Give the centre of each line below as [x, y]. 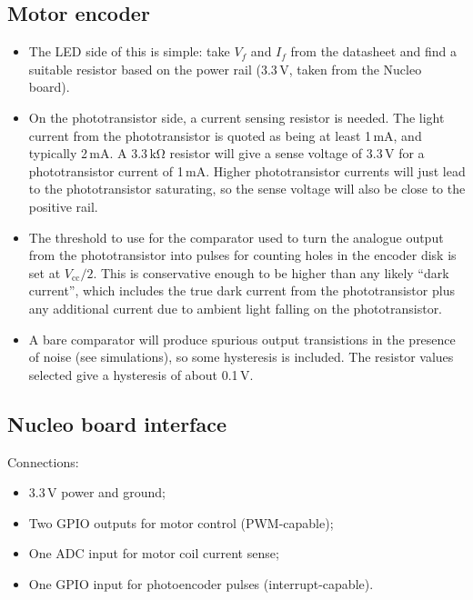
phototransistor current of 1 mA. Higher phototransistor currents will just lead [247, 170]
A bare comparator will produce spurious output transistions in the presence [242, 339]
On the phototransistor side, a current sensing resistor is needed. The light [236, 117]
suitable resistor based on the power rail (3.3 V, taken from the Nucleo [225, 69]
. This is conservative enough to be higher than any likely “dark [271, 272]
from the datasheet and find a [374, 51]
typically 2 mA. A [78, 153]
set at [45, 272]
